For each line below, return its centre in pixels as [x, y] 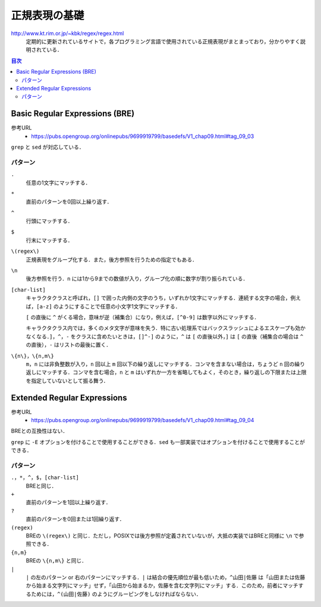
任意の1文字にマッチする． [58, 183]
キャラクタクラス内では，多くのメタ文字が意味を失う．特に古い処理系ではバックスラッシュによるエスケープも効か [166, 328]
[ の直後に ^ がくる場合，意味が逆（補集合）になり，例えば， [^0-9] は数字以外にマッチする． [143, 317]
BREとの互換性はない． [40, 431]
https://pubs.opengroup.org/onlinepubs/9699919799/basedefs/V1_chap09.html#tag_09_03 [143, 136]
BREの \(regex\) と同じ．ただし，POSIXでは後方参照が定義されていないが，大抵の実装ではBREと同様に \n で [163, 536]
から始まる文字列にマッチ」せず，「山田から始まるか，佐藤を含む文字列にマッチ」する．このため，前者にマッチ [162, 586]
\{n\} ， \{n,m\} [33, 356]
